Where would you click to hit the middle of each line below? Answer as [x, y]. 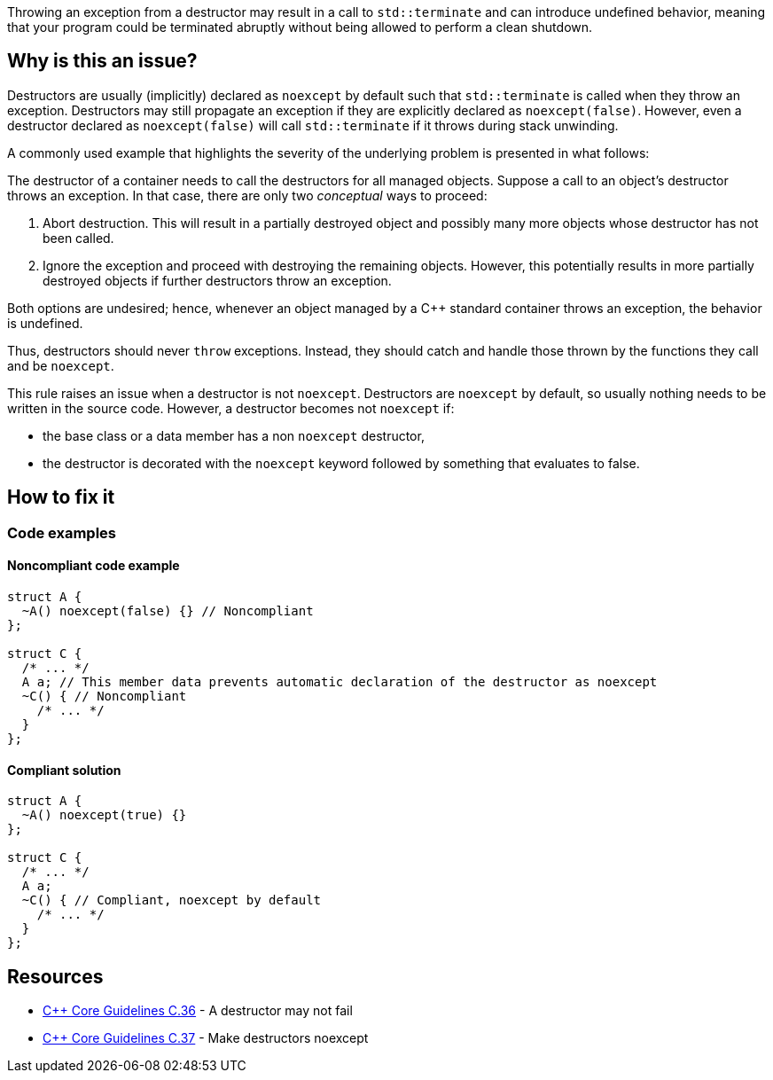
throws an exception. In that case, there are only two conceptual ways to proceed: [247, 195]
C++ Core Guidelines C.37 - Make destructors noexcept [206, 1037]
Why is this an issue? [102, 61]
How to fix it [61, 497]
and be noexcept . [61, 365]
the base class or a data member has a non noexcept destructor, [234, 435]
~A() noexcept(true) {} [104, 815]
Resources [55, 976]
